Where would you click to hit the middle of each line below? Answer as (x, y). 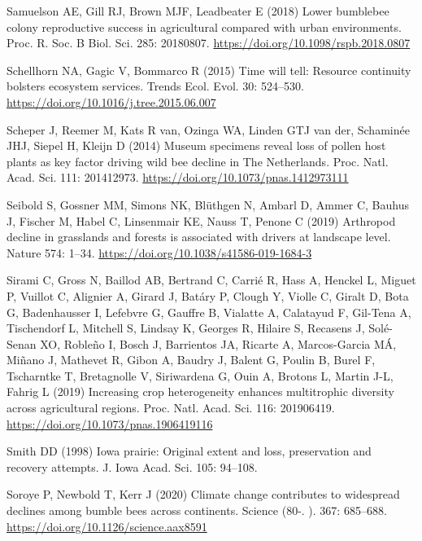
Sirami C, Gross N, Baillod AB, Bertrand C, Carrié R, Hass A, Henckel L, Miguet (211, 280)
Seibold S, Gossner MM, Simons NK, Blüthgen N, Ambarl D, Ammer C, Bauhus (208, 204)
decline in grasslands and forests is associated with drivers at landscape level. (199, 237)
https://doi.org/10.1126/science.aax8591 (107, 526)
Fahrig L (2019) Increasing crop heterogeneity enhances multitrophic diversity (200, 391)
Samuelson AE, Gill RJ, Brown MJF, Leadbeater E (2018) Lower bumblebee (198, 11)
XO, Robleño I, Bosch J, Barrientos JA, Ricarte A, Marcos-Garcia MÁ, (218, 343)
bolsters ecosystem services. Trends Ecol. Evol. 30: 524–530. (155, 86)
